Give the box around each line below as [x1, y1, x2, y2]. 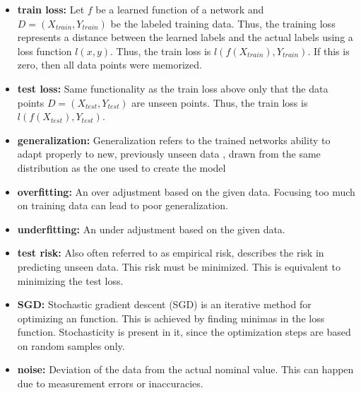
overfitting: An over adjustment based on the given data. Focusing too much [17, 184, 355, 199]
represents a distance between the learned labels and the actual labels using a [17, 30, 353, 45]
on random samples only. [17, 338, 125, 353]
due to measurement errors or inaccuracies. [17, 376, 203, 391]
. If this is [307, 43, 350, 58]
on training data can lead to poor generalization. [17, 198, 228, 213]
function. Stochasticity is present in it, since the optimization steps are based [17, 324, 351, 339]
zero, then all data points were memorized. [17, 57, 202, 72]
